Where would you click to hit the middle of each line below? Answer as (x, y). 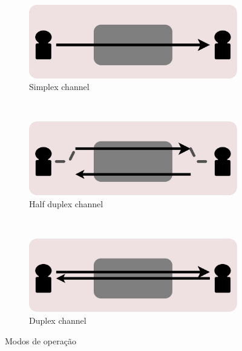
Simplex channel (59, 87)
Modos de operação (41, 340)
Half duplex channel (66, 203)
